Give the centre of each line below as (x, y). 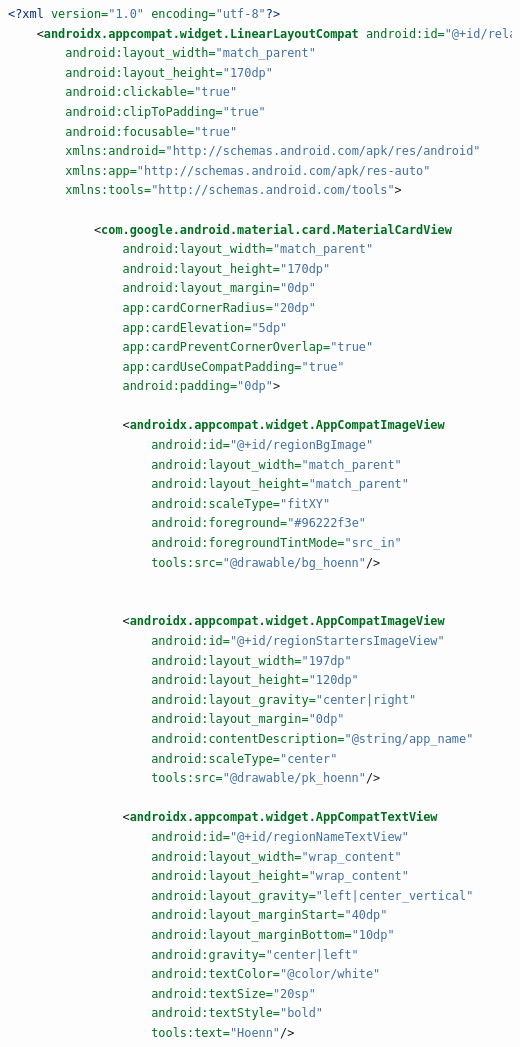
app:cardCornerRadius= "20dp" (219, 307)
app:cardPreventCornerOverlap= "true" (248, 347)
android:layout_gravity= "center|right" (284, 699)
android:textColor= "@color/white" (266, 974)
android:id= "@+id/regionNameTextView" (280, 836)
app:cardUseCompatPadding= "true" (233, 366)
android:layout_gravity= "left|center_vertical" (312, 895)
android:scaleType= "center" (244, 758)
